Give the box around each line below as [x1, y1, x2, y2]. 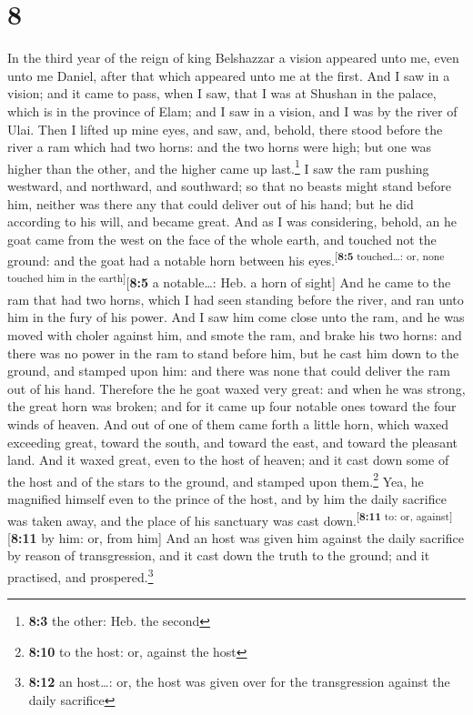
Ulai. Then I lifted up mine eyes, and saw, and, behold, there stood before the [7, 119, 443, 138]
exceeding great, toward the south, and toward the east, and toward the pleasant [7, 432, 458, 451]
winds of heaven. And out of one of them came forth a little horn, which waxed [7, 414, 449, 433]
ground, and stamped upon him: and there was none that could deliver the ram [7, 361, 450, 380]
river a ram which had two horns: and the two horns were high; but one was [7, 137, 431, 156]
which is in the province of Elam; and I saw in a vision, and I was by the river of [7, 101, 458, 120]
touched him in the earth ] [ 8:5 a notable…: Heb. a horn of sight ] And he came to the [7, 269, 451, 291]
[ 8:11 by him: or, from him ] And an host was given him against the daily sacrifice [7, 528, 464, 547]
